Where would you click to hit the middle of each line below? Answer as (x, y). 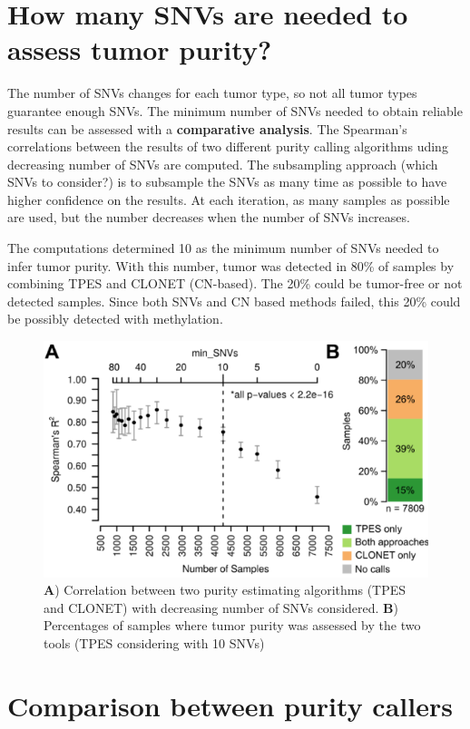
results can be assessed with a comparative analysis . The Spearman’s (207, 128)
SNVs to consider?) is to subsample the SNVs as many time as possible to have (227, 182)
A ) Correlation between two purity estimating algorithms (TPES (225, 590)
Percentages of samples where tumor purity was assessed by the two (232, 625)
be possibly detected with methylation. (115, 319)
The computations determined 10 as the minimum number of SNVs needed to (223, 248)
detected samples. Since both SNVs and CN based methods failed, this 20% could (234, 301)
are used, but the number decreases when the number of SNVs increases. (209, 217)
